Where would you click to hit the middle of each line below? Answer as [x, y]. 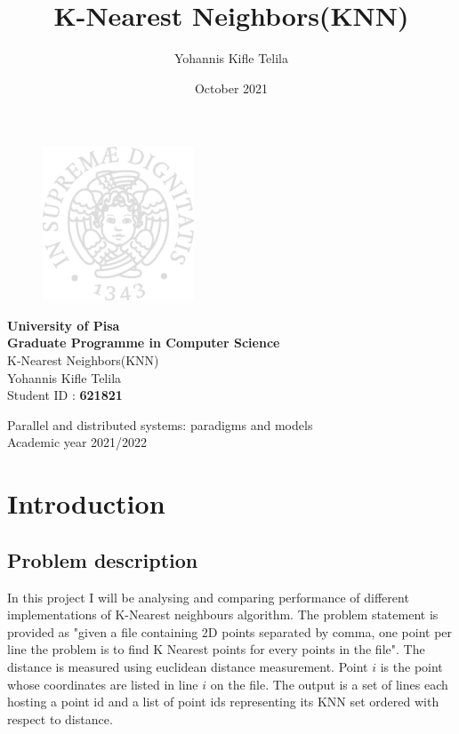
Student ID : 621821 [65, 395]
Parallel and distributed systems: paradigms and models [160, 424]
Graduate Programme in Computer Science [144, 343]
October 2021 [231, 88]
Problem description [103, 559]
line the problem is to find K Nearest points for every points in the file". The [216, 649]
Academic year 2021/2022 [77, 442]
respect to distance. [60, 718]
